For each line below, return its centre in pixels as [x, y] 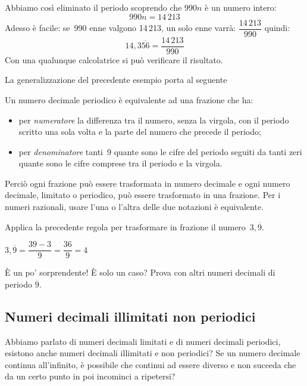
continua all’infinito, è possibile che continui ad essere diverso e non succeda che [151, 364]
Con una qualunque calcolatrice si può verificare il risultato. [114, 59]
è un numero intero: [241, 7]
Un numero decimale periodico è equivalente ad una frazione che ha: [129, 99]
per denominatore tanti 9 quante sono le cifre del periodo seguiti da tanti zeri [160, 151]
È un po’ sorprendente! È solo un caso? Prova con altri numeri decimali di [140, 272]
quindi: [277, 28]
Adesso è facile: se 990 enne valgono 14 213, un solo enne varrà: [120, 28]
